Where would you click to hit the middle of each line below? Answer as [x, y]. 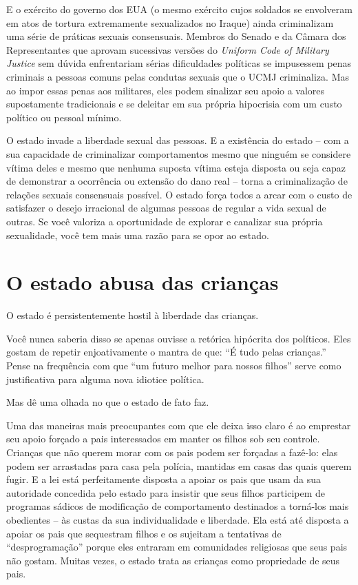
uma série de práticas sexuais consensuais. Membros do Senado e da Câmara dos [176, 36]
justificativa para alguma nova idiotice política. [105, 379]
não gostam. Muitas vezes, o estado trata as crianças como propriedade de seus [173, 560]
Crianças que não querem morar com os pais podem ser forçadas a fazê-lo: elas [172, 452]
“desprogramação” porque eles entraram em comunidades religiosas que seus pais [177, 547]
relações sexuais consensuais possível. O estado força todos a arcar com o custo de [179, 194]
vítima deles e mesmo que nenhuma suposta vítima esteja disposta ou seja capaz [176, 167]
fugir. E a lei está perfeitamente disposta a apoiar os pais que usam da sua [164, 479]
